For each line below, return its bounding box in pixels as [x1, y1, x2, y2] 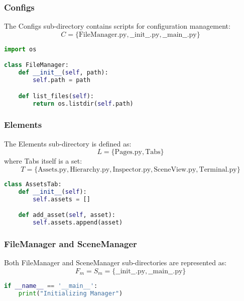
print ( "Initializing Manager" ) [18, 289, 123, 297]
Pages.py [114, 148, 142, 156]
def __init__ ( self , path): [18, 69, 108, 77]
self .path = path [33, 77, 90, 84]
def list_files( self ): [18, 92, 94, 100]
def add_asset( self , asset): [18, 211, 115, 219]
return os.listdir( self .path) [33, 100, 134, 107]
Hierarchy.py [70, 166, 110, 173]
